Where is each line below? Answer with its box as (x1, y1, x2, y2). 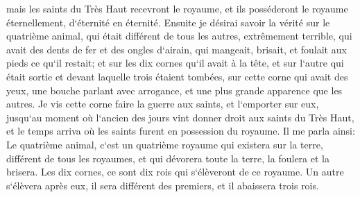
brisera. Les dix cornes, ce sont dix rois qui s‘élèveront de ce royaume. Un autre (6, 164, 344, 179)
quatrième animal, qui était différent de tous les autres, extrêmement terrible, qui (6, 28, 352, 43)
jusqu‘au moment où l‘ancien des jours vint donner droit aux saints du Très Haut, (6, 110, 354, 124)
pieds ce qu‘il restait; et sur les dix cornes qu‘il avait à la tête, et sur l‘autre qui (6, 55, 344, 70)
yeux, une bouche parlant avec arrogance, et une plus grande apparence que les (6, 83, 343, 97)
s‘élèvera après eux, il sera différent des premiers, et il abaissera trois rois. (6, 178, 319, 192)
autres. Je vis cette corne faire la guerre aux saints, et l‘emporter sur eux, (6, 96, 319, 111)
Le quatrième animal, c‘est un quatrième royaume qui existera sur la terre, (6, 137, 323, 151)
